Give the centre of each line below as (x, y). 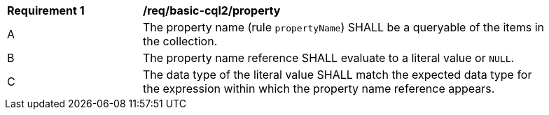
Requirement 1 (46, 10)
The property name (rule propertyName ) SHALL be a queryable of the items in (344, 27)
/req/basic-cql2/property (212, 10)
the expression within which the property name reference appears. (319, 89)
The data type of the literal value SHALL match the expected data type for (338, 75)
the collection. (180, 41)
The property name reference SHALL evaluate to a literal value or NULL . (329, 58)
